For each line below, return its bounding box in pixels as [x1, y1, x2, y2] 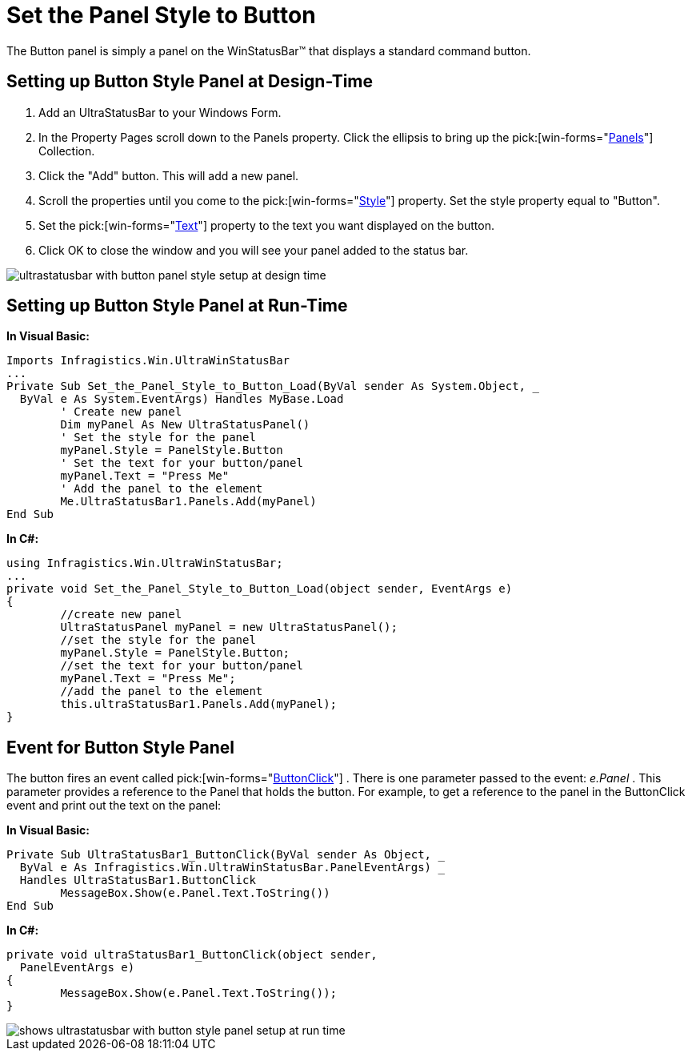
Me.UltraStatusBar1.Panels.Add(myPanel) [60, 495, 317, 508]
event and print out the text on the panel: [6, 798, 222, 813]
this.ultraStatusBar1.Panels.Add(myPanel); [60, 697, 338, 711]
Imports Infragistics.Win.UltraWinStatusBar [6, 354, 290, 368]
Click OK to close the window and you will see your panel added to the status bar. [38, 243, 469, 257]
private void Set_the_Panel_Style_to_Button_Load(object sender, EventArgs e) [6, 582, 513, 596]
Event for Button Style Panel [6, 737, 234, 758]
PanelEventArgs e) [19, 961, 135, 975]
